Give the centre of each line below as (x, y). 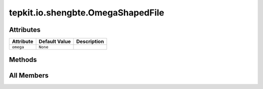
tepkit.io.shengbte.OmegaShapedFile (87, 13)
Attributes (25, 30)
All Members (29, 75)
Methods (23, 60)
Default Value (55, 42)
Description (90, 42)
